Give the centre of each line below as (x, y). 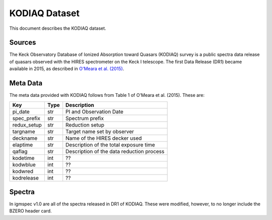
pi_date (21, 112)
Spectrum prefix (85, 118)
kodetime (23, 158)
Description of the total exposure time (111, 145)
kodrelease (25, 178)
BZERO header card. (31, 211)
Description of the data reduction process (115, 151)
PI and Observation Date (94, 112)
